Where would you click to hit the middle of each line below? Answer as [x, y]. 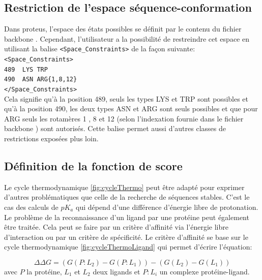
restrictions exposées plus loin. [51, 138]
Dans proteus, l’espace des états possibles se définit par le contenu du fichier [123, 29]
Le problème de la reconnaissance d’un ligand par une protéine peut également [127, 217]
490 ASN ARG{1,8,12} [41, 80]
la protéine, [44, 271]
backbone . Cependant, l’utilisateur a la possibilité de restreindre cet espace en [127, 38]
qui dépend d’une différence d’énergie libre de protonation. [167, 207]
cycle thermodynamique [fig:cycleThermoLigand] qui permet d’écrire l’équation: [128, 247]
